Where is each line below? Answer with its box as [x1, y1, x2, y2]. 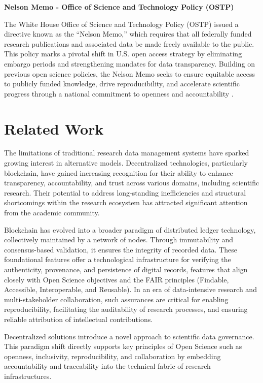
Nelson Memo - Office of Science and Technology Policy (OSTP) [4, 2, 234, 12]
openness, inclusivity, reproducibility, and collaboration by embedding [4, 350, 221, 361]
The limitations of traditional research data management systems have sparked [4, 147, 249, 158]
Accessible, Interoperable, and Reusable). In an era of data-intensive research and [4, 284, 257, 295]
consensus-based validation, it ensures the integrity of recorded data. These [4, 244, 237, 254]
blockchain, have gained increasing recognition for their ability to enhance [4, 167, 233, 178]
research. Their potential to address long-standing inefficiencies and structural [4, 187, 246, 198]
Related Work [4, 118, 104, 139]
